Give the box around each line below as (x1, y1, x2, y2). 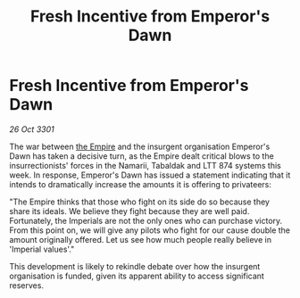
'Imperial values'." (9, 244, 75, 254)
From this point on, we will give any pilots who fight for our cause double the (9, 225, 291, 236)
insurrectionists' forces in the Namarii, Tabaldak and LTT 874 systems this (9, 160, 281, 170)
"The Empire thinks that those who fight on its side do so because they (9, 196, 271, 207)
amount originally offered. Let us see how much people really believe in (9, 234, 272, 244)
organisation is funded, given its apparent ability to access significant (9, 270, 265, 281)
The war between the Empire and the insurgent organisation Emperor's (9, 141, 271, 152)
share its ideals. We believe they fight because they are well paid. (9, 205, 250, 216)
